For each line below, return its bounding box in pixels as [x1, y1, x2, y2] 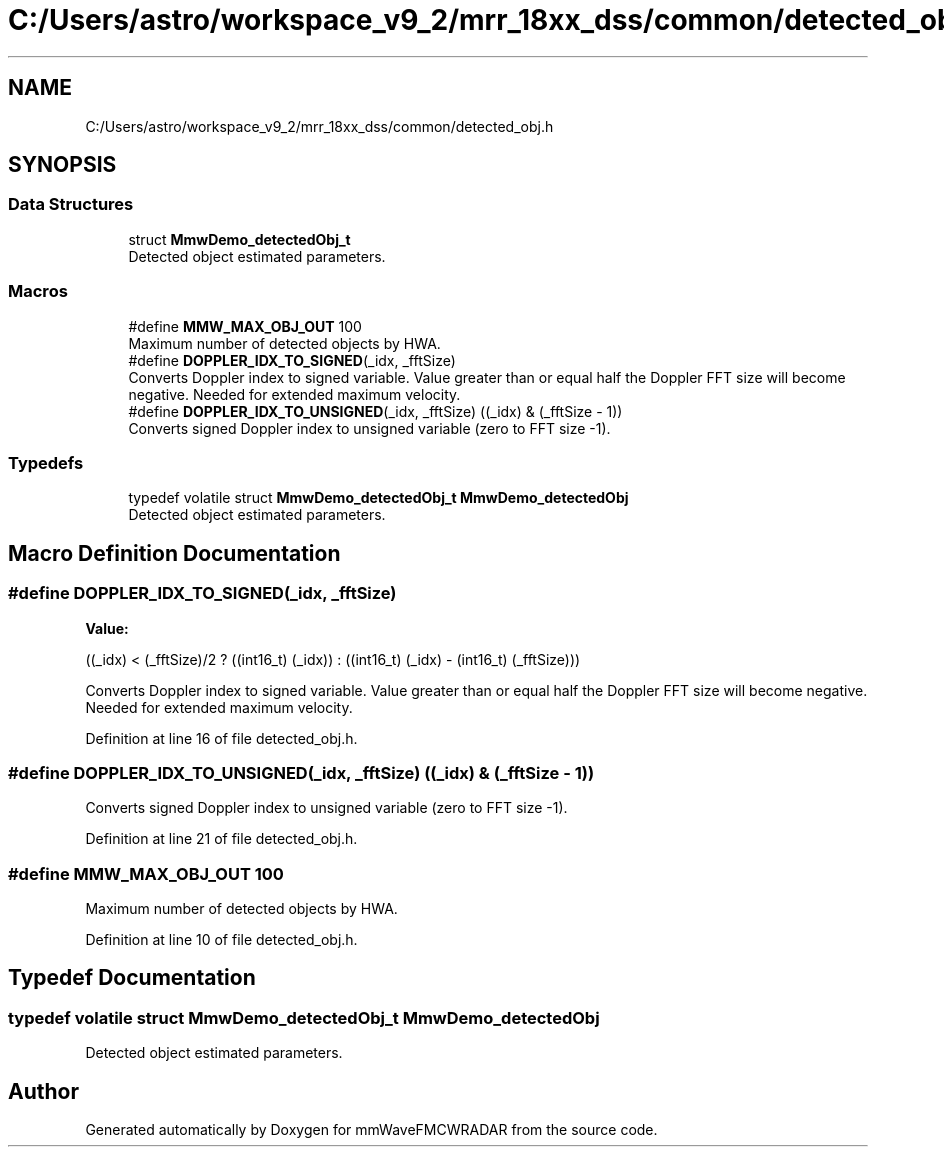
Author [8, 1078, 79, 1104]
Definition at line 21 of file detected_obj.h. [85, 830, 358, 848]
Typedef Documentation [8, 965, 256, 991]
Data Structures [8, 194, 134, 215]
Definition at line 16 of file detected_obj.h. [85, 729, 358, 747]
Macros [8, 281, 68, 302]
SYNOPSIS [8, 152, 117, 178]
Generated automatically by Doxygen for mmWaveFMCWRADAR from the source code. [85, 1121, 658, 1139]
